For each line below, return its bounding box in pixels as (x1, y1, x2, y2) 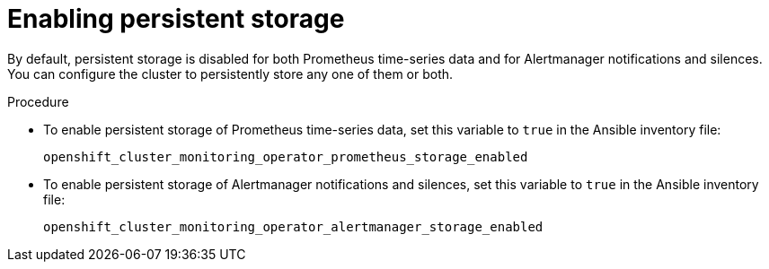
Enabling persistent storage (7, 4, 345, 34)
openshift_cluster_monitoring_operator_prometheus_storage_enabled (43, 149, 528, 164)
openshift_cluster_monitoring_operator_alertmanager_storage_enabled (43, 219, 544, 234)
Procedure (7, 93, 69, 109)
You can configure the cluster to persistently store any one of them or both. (7, 65, 454, 82)
